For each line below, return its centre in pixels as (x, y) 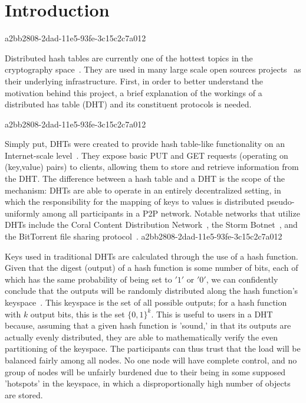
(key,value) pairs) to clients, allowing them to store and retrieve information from (152, 167)
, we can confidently (242, 279)
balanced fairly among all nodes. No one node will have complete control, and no (151, 360)
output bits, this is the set (78, 314)
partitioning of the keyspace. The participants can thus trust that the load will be (153, 348)
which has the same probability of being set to (88, 279)
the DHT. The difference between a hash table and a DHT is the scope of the (145, 178)
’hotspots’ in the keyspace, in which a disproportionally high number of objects (148, 383)
